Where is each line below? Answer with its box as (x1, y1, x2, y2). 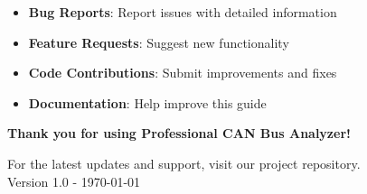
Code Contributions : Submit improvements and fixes (28, 63, 337, 82)
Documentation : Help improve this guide (28, 93, 267, 112)
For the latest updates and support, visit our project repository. (7, 153, 361, 172)
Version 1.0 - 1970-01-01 (7, 171, 141, 190)
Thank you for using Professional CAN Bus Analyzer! (7, 124, 351, 143)
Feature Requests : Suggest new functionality (28, 32, 289, 51)
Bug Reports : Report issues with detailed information (28, 3, 337, 21)
